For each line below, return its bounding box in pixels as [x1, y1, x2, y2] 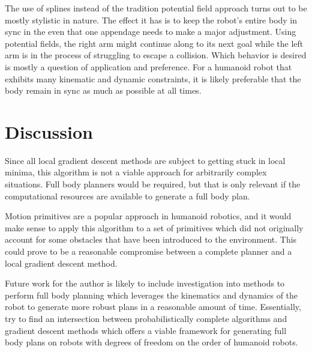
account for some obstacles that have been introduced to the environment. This [5, 233, 297, 246]
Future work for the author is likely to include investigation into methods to [5, 277, 285, 290]
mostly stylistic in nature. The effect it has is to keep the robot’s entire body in [5, 13, 298, 26]
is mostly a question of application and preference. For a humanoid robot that [5, 60, 292, 73]
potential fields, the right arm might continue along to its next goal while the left [5, 37, 304, 49]
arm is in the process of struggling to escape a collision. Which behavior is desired [5, 49, 307, 61]
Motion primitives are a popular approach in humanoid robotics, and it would [5, 210, 292, 222]
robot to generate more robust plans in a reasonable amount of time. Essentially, [5, 300, 301, 313]
